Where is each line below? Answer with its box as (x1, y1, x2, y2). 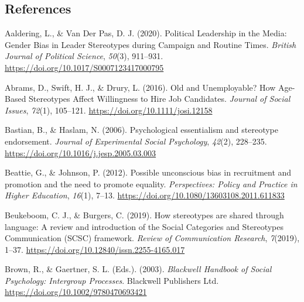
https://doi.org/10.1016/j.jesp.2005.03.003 (5, 146, 156, 159)
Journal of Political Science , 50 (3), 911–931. (5, 50, 163, 62)
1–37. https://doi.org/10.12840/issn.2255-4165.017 (5, 243, 185, 255)
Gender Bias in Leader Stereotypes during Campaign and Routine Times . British (5, 38, 296, 50)
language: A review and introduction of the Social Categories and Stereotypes (5, 220, 283, 232)
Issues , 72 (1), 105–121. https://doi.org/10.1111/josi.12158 (5, 104, 213, 116)
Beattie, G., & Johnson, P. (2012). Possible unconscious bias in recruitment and (5, 166, 292, 179)
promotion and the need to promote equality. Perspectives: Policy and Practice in (5, 177, 298, 190)
